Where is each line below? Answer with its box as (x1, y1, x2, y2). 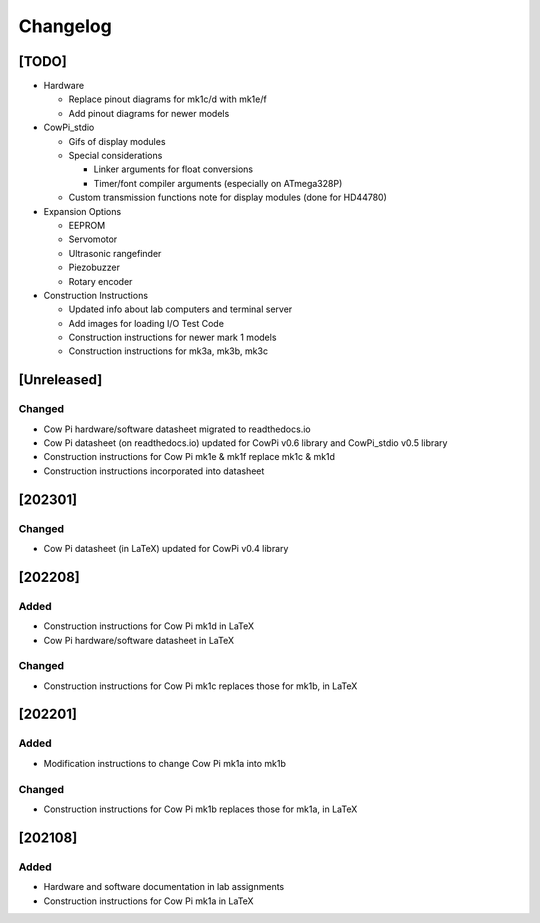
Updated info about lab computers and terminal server (68, 303, 293, 315)
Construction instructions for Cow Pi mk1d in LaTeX (43, 620, 255, 632)
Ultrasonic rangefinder (68, 247, 162, 259)
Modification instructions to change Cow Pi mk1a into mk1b (43, 757, 287, 769)
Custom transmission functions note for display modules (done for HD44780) (68, 191, 387, 204)
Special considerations (68, 150, 163, 162)
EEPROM (68, 219, 106, 231)
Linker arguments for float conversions (93, 163, 254, 175)
